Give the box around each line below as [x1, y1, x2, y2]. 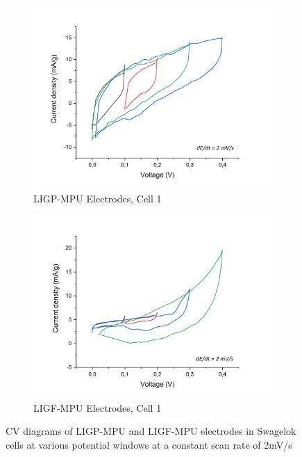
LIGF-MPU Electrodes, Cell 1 [33, 400, 162, 415]
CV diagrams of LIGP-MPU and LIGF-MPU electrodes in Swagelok [6, 424, 296, 438]
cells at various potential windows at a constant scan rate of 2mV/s [6, 438, 292, 452]
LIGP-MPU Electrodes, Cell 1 [33, 191, 162, 205]
